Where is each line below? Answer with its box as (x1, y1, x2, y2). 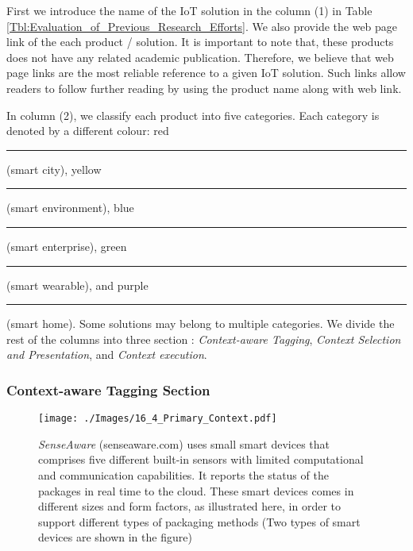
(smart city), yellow (6, 160, 102, 177)
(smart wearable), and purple (6, 276, 149, 293)
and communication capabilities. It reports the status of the (38, 466, 329, 483)
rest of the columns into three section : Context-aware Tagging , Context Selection (6, 330, 401, 347)
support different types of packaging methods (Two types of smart (38, 513, 361, 530)
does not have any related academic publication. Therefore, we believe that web (6, 48, 394, 65)
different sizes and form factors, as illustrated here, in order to (38, 498, 341, 514)
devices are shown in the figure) (38, 529, 192, 545)
